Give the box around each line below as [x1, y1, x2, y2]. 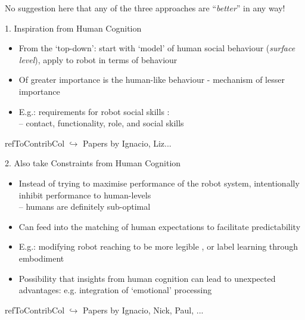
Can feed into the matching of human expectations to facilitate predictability [18, 220, 301, 232]
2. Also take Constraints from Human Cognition [5, 157, 181, 169]
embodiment [18, 251, 64, 264]
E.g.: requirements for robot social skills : [18, 105, 170, 117]
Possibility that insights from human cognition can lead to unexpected [18, 272, 276, 284]
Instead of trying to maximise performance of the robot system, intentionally [18, 176, 300, 189]
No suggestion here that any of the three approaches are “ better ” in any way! [5, 2, 285, 14]
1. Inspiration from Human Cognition [5, 21, 142, 34]
